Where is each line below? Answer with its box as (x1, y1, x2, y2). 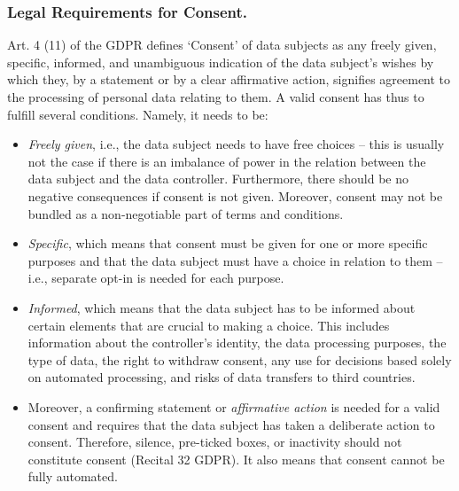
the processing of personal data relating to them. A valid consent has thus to (7, 88, 424, 105)
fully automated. (27, 467, 118, 486)
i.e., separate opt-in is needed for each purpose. (27, 269, 284, 287)
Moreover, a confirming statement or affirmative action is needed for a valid (27, 397, 440, 416)
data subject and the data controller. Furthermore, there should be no (27, 169, 408, 188)
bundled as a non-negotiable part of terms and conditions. (27, 204, 344, 222)
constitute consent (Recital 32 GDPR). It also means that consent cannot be (27, 449, 445, 468)
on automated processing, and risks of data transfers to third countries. (27, 368, 416, 386)
